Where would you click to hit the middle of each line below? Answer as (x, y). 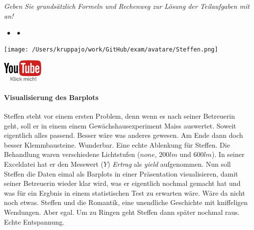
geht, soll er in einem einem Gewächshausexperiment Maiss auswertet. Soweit (120, 125)
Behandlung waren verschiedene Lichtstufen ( (72, 154)
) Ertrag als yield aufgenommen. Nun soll (169, 164)
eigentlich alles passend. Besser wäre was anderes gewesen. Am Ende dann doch (124, 135)
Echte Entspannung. (34, 221)
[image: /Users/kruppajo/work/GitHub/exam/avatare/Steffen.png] (111, 49)
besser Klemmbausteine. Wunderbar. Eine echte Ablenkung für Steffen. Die (117, 144)
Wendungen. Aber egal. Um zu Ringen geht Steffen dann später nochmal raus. (122, 212)
